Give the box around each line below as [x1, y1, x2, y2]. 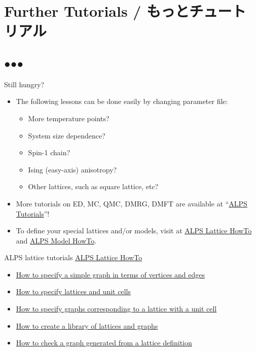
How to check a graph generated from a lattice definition [16, 337, 192, 348]
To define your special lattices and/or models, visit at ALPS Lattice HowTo [16, 225, 252, 236]
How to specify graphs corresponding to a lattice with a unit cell [16, 303, 217, 314]
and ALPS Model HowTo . [16, 235, 97, 245]
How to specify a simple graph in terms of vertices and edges [16, 269, 205, 279]
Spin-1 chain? [28, 147, 70, 158]
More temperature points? [28, 113, 109, 123]
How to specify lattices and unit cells [16, 286, 131, 297]
